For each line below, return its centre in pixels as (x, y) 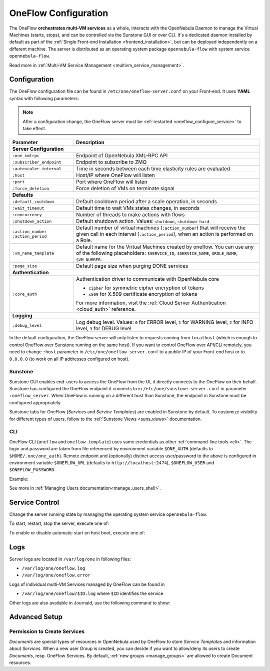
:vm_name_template (33, 253)
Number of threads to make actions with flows (130, 215)
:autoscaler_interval (37, 168)
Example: (19, 479)
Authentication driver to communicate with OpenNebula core (147, 279)
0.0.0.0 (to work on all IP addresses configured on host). (69, 359)
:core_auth (25, 294)
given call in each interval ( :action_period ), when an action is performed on (164, 234)
